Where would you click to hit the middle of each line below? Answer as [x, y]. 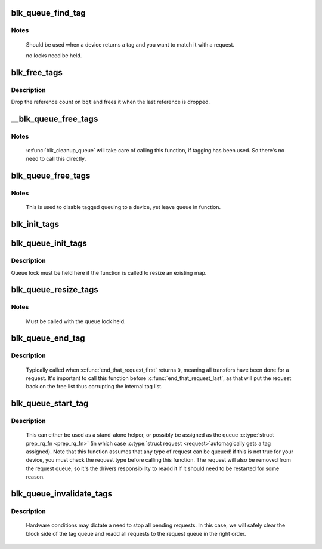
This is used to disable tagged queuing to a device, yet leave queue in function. [123, 207]
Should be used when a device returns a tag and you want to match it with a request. [130, 44]
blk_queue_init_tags [49, 243]
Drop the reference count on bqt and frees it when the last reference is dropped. [110, 102]
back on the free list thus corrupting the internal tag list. [95, 387]
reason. [35, 477]
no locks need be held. [54, 55]
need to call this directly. [56, 159]
